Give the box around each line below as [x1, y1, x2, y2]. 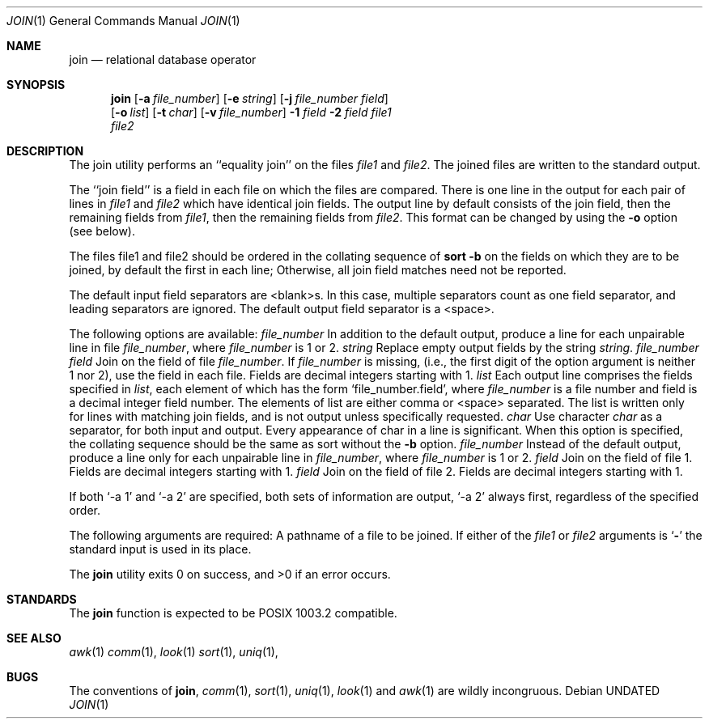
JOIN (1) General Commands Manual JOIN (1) [6, 14, 240, 28]
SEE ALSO [6, 631, 62, 645]
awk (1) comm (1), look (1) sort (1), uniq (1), [69, 645, 278, 659]
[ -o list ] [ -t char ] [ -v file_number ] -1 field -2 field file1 [111, 105, 392, 119]
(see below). [69, 224, 136, 238]
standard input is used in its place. [69, 542, 252, 556]
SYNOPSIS [6, 78, 66, 91]
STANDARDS [6, 592, 77, 606]
